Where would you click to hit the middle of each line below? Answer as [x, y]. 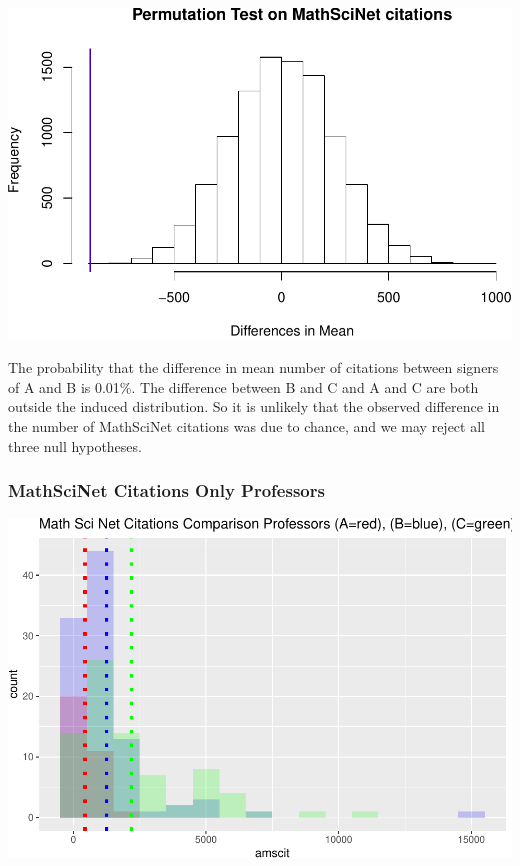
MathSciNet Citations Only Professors [166, 490]
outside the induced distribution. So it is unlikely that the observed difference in [254, 406]
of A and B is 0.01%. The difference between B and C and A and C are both [243, 386]
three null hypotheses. [75, 445]
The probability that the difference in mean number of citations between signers [253, 367]
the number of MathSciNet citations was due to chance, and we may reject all [246, 425]
